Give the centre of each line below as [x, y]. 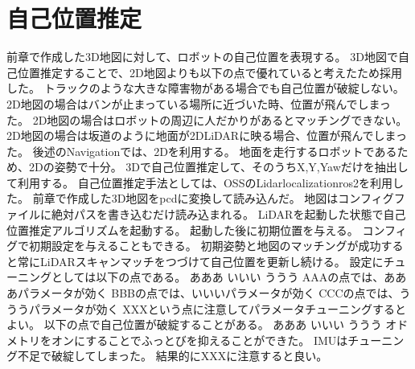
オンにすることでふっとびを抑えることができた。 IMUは [199, 340]
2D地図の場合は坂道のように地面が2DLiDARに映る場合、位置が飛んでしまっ [207, 135]
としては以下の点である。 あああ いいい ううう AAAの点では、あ [223, 277]
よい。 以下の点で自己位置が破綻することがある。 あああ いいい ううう [194, 324]
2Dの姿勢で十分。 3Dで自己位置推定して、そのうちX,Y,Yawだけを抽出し [218, 167]
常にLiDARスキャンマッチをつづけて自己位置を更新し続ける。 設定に [200, 261]
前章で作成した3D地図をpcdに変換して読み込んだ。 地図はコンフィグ [213, 198]
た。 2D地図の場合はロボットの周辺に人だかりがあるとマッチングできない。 [207, 119]
